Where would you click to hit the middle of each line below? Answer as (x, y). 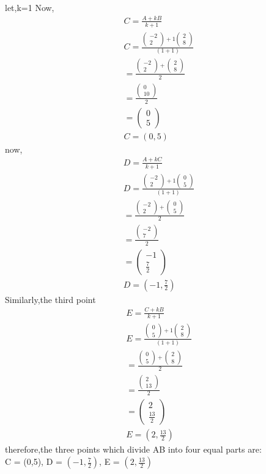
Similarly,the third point (50, 299)
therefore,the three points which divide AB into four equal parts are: (133, 449)
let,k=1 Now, (30, 7)
